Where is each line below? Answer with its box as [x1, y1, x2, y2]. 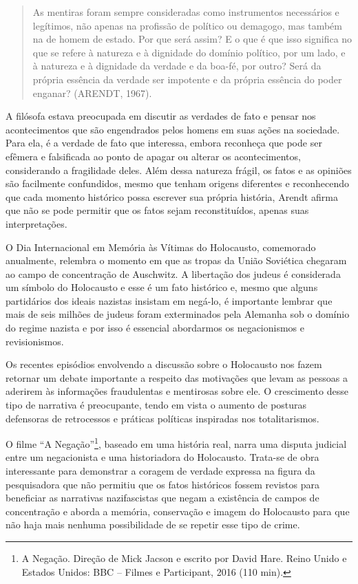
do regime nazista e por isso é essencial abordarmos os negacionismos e [6, 321, 304, 335]
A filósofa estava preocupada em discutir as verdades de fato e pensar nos [6, 109, 316, 123]
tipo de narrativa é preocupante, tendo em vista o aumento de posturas [6, 398, 307, 412]
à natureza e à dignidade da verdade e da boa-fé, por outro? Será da [32, 58, 322, 73]
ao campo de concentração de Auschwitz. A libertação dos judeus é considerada [6, 266, 341, 281]
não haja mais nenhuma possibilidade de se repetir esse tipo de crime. [6, 517, 300, 532]
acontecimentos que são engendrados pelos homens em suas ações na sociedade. [6, 122, 340, 136]
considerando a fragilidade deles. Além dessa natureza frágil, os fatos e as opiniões [6, 162, 352, 177]
